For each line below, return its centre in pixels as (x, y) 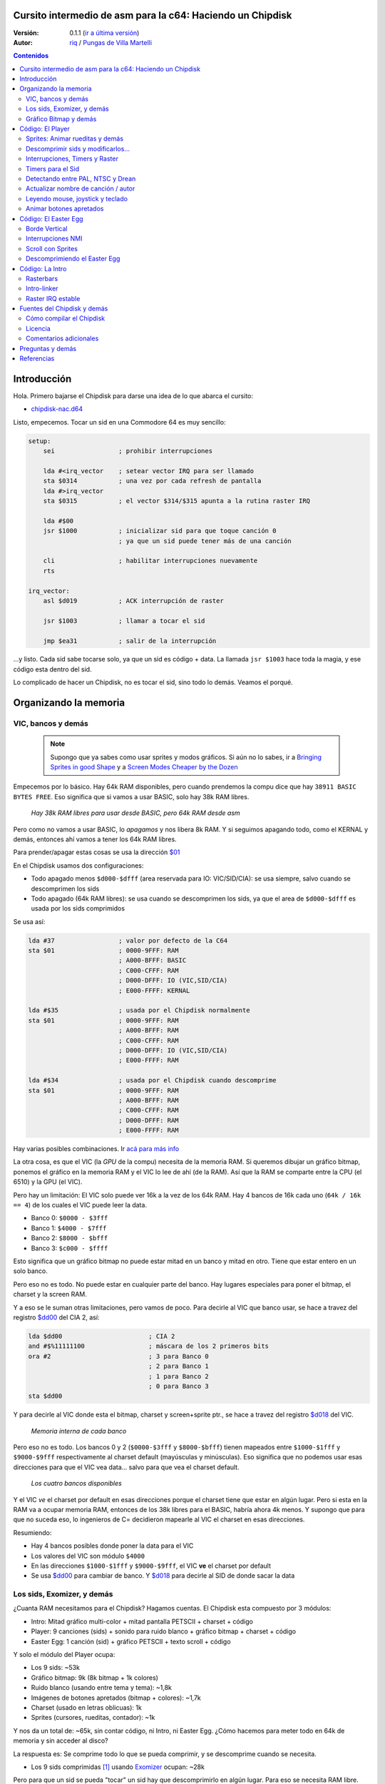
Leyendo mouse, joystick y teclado (77, 198)
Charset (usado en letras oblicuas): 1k (86, 1708)
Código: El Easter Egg (51, 218)
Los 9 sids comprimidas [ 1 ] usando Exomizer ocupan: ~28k (118, 1767)
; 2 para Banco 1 (179, 1366)
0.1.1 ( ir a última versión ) (104, 33)
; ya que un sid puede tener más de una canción (205, 541)
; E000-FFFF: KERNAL (154, 990)
